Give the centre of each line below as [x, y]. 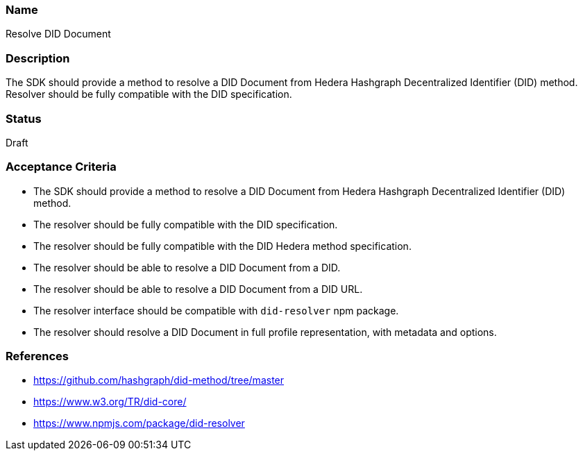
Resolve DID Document [58, 34]
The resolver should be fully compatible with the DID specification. [186, 224]
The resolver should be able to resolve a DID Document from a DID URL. [198, 289]
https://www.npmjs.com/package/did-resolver [139, 423]
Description [38, 58]
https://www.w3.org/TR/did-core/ [110, 402]
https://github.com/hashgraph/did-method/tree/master [159, 380]
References [37, 356]
